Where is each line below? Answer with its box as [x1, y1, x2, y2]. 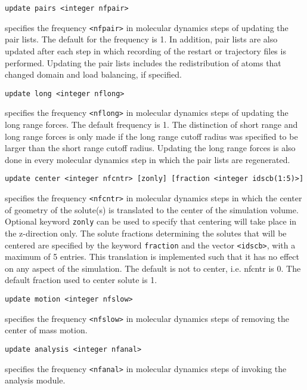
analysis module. [5, 374, 66, 386]
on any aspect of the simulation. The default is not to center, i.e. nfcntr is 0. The [5, 262, 301, 274]
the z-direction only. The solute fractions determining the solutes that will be [5, 226, 287, 239]
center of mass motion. [5, 324, 88, 336]
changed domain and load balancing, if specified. [5, 68, 182, 81]
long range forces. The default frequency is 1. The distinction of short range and [5, 118, 298, 130]
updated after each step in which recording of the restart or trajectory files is [5, 44, 286, 57]
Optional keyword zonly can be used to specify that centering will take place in [5, 215, 297, 228]
